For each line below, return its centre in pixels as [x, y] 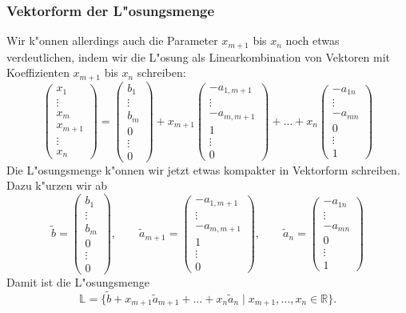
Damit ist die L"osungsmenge [78, 282]
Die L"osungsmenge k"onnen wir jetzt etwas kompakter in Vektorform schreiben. [203, 169]
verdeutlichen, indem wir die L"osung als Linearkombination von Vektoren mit [199, 56]
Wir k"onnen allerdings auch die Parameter [112, 40]
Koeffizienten [38, 72]
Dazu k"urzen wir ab [57, 185]
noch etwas [312, 40]
